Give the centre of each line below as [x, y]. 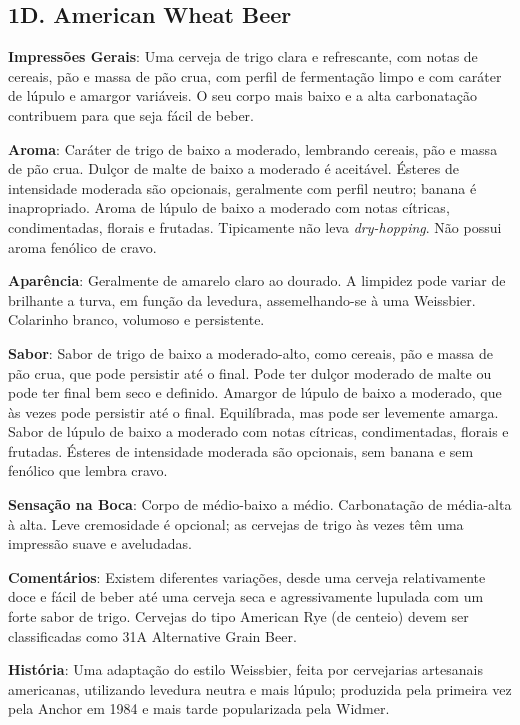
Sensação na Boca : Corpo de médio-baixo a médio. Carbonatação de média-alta [260, 504]
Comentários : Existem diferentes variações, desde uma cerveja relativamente [247, 576]
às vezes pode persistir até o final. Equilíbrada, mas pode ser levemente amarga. [253, 411]
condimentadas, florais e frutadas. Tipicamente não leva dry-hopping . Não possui [255, 226]
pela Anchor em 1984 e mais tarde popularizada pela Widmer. [199, 708]
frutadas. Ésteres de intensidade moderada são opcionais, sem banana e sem [241, 450]
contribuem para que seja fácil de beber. [131, 114]
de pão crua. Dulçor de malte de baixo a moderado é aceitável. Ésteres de [233, 168]
